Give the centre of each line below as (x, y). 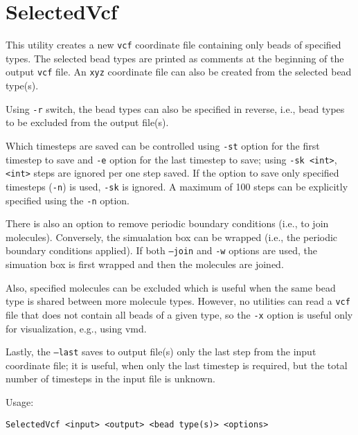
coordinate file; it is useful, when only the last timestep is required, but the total (177, 365)
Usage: (20, 401)
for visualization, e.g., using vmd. (76, 328)
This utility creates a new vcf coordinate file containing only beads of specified (173, 45)
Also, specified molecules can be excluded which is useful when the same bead (171, 287)
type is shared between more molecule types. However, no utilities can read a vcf (178, 301)
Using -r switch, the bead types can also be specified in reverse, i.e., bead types (175, 108)
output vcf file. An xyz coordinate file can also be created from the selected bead (179, 72)
